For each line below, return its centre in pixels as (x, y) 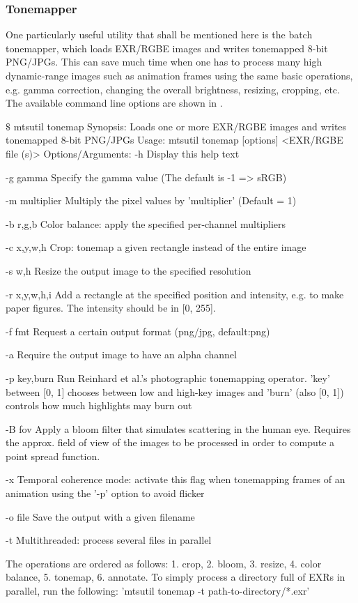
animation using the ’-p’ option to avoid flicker (105, 493)
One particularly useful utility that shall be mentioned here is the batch (159, 35)
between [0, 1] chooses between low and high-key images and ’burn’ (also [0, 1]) (175, 391)
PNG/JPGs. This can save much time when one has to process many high (164, 62)
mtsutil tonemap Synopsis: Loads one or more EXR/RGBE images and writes (180, 126)
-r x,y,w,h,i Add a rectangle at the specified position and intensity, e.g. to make (175, 294)
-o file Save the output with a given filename (100, 516)
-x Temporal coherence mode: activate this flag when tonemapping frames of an (176, 479)
